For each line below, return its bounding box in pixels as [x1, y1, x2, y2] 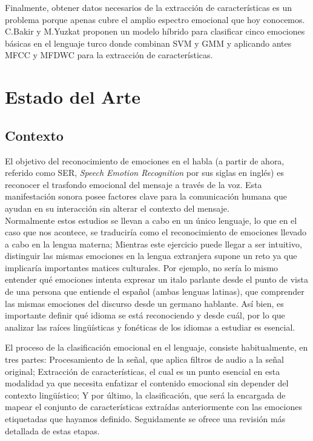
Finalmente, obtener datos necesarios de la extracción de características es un [5, 1, 292, 13]
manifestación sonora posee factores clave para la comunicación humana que [5, 190, 287, 203]
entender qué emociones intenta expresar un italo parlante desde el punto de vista [5, 273, 308, 286]
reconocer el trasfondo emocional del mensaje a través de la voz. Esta [5, 178, 262, 190]
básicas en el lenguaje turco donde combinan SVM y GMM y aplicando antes [5, 36, 292, 49]
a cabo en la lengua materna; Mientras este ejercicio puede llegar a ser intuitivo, [5, 237, 302, 250]
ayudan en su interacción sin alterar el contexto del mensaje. [5, 201, 229, 214]
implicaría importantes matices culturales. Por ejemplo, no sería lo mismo [5, 261, 278, 274]
